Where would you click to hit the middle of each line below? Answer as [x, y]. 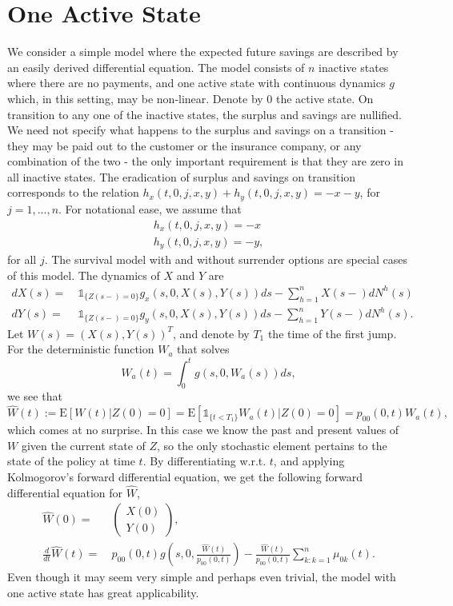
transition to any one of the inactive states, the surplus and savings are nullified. [205, 114]
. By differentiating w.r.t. [204, 461]
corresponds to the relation [73, 192]
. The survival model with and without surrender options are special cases [226, 259]
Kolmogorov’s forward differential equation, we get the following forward [185, 476]
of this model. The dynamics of [84, 275]
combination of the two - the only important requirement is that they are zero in [205, 161]
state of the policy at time [71, 461]
